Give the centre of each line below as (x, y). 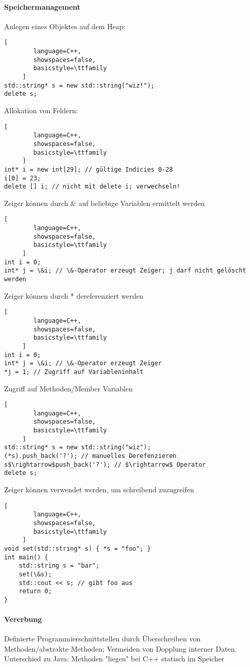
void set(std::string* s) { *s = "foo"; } (78, 548)
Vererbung (23, 619)
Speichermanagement (42, 6)
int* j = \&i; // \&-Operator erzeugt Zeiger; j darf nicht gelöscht (125, 271)
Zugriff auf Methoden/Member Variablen (68, 388)
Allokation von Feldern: (41, 110)
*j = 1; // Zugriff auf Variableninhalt (74, 372)
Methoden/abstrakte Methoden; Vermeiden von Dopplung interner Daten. (121, 648)
